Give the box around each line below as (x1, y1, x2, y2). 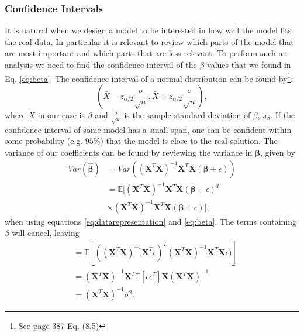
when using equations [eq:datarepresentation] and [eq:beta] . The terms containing (5, 215, 297, 227)
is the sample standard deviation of (124, 108, 251, 121)
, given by (260, 146, 295, 158)
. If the (270, 108, 295, 121)
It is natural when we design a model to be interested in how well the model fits (5, 24, 292, 36)
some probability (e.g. (5, 135, 83, 147)
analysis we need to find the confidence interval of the (5, 59, 197, 70)
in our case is (37, 108, 85, 121)
